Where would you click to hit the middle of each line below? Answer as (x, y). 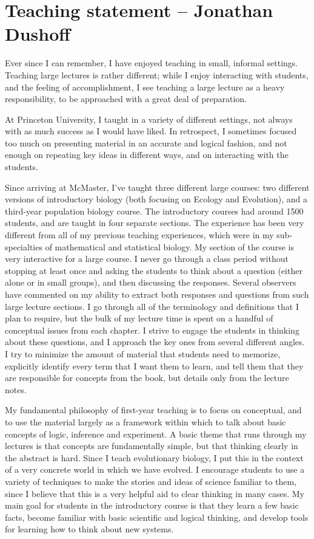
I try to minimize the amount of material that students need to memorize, (143, 353)
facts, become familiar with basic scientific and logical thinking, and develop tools (157, 517)
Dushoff (38, 34)
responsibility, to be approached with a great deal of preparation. (126, 99)
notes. (16, 389)
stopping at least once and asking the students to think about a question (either (154, 270)
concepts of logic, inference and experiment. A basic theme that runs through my (156, 434)
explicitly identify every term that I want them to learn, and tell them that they (154, 366)
